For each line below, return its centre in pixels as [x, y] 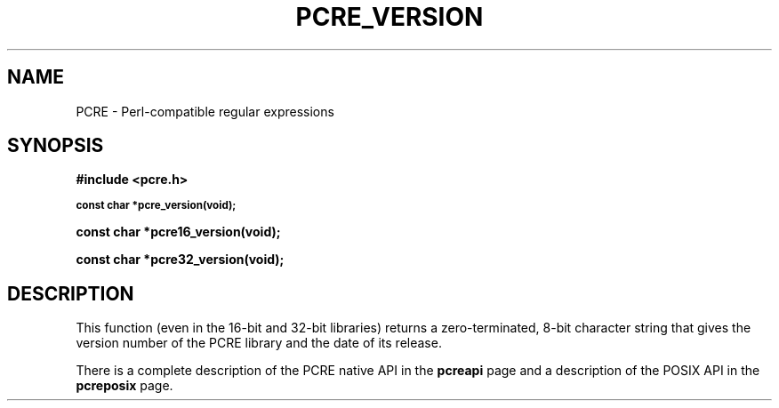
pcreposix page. [124, 386]
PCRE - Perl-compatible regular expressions [205, 111]
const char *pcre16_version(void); [178, 232]
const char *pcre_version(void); [156, 206]
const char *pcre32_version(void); [180, 260]
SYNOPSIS [56, 146]
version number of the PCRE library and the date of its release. [259, 343]
